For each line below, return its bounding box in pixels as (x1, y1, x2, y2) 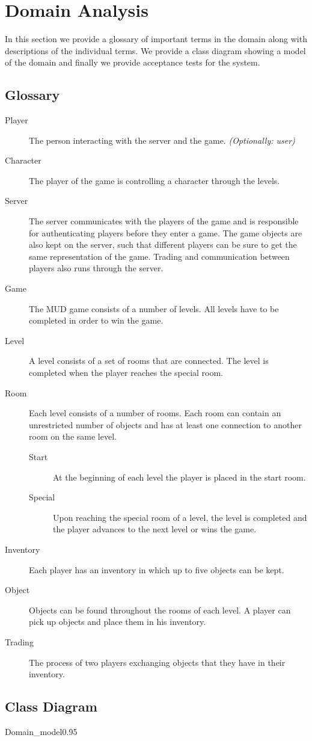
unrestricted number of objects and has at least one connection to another (29, 418, 302, 431)
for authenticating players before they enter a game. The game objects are (29, 226, 302, 239)
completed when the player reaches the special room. (29, 366, 224, 379)
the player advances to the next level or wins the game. (53, 523, 257, 535)
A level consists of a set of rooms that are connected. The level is (29, 354, 269, 367)
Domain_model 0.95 (5, 725, 78, 737)
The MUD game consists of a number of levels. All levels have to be (29, 302, 279, 315)
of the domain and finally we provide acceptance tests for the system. (5, 56, 260, 69)
